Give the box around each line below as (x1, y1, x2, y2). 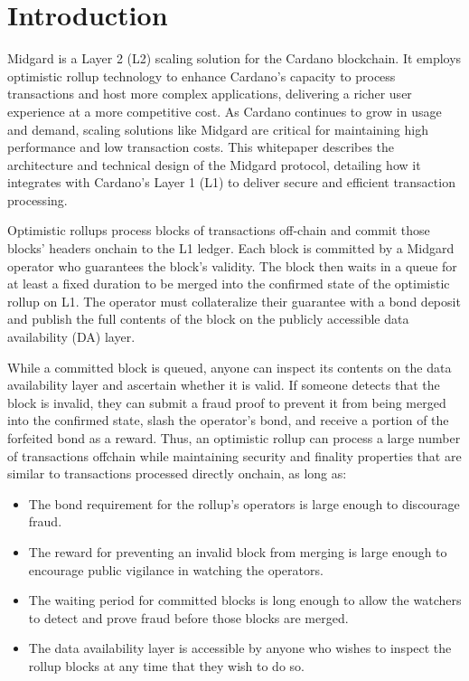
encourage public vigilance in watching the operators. (28, 560, 324, 579)
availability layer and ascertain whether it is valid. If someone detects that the (7, 375, 440, 394)
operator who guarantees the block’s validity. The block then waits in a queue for (7, 256, 457, 275)
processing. (7, 190, 68, 209)
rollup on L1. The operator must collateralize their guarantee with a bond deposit (7, 291, 461, 310)
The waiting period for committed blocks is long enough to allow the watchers (28, 591, 462, 610)
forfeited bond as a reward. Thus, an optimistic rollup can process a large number (7, 429, 461, 447)
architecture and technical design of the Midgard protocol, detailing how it (7, 155, 421, 174)
